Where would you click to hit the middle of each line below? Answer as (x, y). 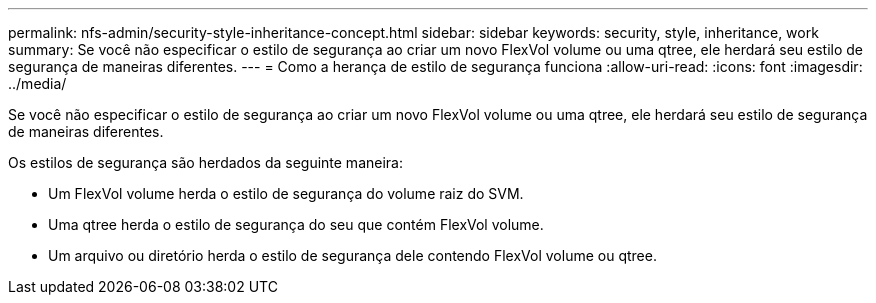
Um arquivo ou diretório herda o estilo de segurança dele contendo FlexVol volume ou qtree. (352, 255)
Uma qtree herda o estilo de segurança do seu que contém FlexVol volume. (296, 224)
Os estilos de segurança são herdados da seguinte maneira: (205, 162)
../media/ (37, 83)
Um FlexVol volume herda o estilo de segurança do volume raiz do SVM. (286, 193)
